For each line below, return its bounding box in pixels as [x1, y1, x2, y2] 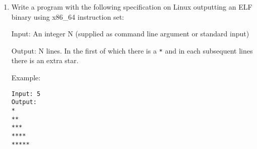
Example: [11, 72, 41, 83]
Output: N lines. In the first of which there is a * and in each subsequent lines [11, 45, 253, 56]
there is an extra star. [11, 55, 79, 66]
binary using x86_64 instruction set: [11, 11, 124, 22]
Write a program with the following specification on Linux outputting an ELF [11, 2, 252, 12]
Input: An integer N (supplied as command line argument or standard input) [11, 28, 249, 39]
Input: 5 [11, 90, 41, 97]
